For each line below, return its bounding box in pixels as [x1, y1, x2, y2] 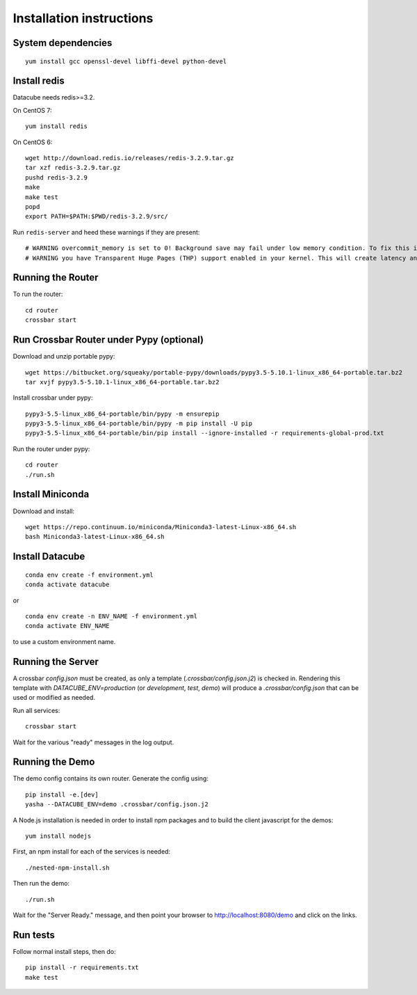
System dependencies [13, 37, 113, 49]
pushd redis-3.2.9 [25, 173, 88, 181]
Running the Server [13, 655, 99, 668]
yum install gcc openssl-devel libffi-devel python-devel [25, 57, 227, 65]
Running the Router [13, 272, 99, 283]
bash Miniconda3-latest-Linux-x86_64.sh [25, 533, 165, 541]
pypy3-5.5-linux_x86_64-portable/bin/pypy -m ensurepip [25, 409, 220, 418]
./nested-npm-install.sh [25, 863, 110, 872]
